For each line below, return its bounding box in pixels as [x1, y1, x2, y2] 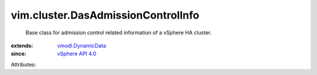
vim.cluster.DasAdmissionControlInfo [11, 9, 200, 22]
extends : [11, 42, 33, 49]
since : [11, 50, 26, 58]
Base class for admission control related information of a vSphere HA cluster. [25, 29, 212, 36]
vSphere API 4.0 [57, 50, 97, 58]
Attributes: [11, 61, 36, 68]
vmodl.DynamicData [57, 42, 106, 49]
